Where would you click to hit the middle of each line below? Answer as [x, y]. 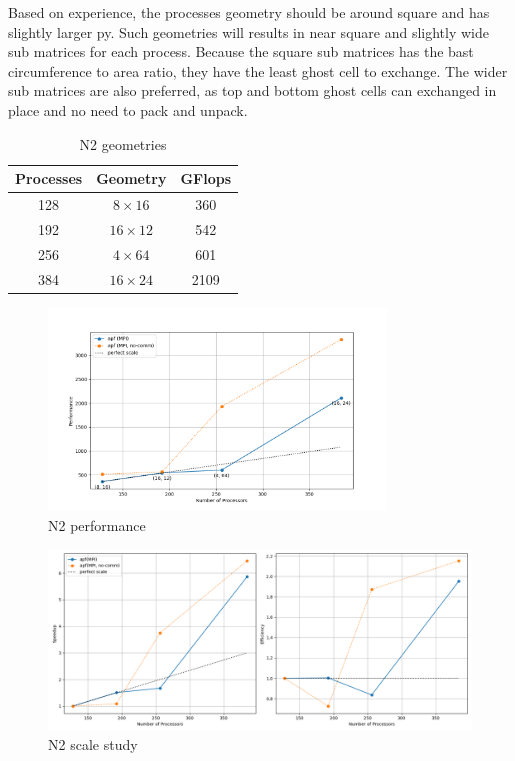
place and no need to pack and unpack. [128, 109]
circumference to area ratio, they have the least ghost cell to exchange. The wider [258, 70]
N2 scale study [93, 744]
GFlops [206, 178]
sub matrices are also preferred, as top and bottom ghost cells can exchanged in [252, 90]
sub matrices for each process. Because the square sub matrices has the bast [241, 51]
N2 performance [97, 524]
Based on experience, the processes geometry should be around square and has [249, 12]
